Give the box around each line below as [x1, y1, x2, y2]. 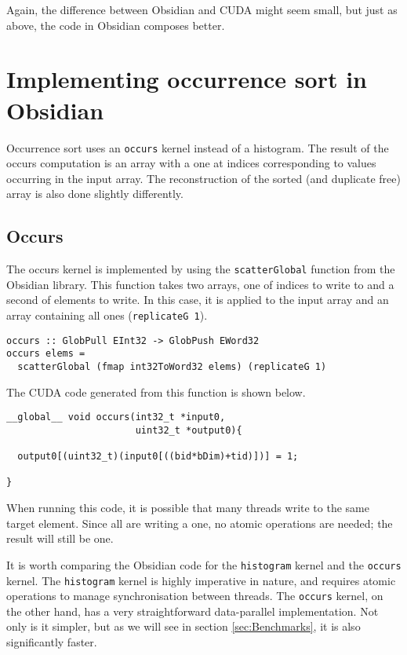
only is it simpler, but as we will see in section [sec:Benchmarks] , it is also [6, 618, 361, 635]
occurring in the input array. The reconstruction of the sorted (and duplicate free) [6, 170, 401, 186]
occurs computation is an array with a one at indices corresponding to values [6, 155, 376, 171]
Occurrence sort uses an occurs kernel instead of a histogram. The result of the [6, 139, 389, 156]
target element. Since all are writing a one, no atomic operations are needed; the [6, 514, 393, 531]
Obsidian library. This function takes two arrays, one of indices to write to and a [6, 276, 394, 292]
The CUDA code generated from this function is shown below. [6, 383, 306, 400]
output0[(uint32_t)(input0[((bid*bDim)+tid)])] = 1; [17, 451, 299, 463]
